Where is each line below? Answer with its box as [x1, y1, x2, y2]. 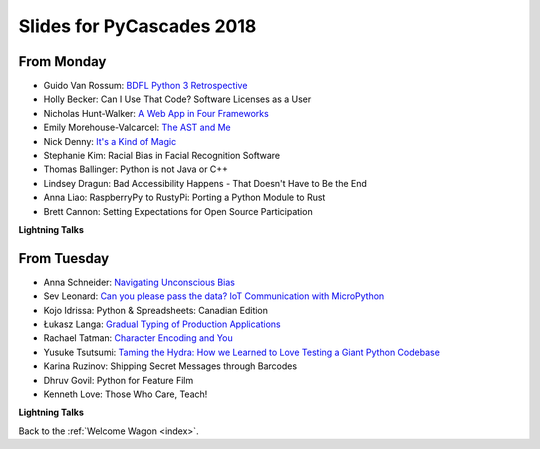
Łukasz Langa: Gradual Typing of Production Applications [43, 318, 282, 330]
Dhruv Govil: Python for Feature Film [43, 374, 194, 386]
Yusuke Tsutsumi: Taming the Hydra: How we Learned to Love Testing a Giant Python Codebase [43, 346, 440, 358]
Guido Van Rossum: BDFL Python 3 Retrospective [43, 80, 248, 92]
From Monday [18, 53, 107, 70]
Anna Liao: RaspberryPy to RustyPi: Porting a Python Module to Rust [43, 191, 326, 204]
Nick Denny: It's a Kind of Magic [43, 135, 177, 147]
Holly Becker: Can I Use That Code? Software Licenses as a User [43, 93, 312, 105]
